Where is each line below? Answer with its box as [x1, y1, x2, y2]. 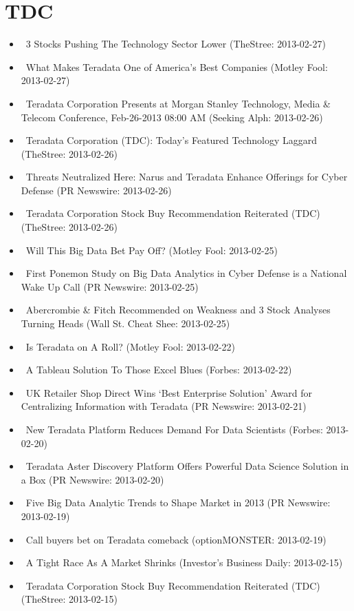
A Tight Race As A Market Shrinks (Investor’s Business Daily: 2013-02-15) [25, 555, 343, 570]
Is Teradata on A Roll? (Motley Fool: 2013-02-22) [25, 339, 236, 353]
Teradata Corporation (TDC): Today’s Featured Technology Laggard [25, 133, 318, 147]
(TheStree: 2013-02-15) [21, 592, 118, 606]
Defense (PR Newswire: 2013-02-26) [21, 183, 172, 197]
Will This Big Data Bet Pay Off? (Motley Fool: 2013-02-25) [25, 242, 278, 257]
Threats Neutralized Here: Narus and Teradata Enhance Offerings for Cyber [25, 169, 348, 184]
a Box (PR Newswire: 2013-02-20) [21, 472, 164, 486]
